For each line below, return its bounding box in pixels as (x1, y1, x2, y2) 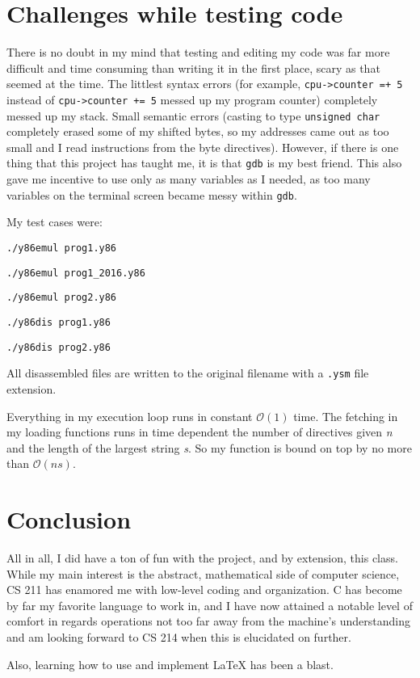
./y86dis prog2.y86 (6, 341, 111, 353)
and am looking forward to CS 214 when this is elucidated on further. (6, 628, 351, 645)
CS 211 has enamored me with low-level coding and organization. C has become (6, 581, 402, 598)
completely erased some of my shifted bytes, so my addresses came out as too (6, 123, 389, 140)
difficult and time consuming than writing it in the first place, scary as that (6, 59, 380, 76)
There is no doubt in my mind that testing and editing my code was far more (6, 44, 390, 61)
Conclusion (6, 503, 132, 536)
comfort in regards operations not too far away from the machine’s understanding (6, 613, 410, 630)
